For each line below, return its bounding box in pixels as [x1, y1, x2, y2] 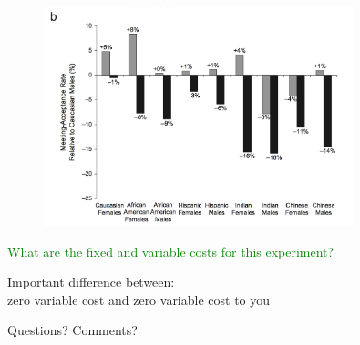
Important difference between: [7, 272, 175, 291]
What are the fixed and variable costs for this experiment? [7, 241, 334, 260]
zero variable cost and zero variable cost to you [7, 289, 271, 309]
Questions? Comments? [7, 320, 138, 340]
